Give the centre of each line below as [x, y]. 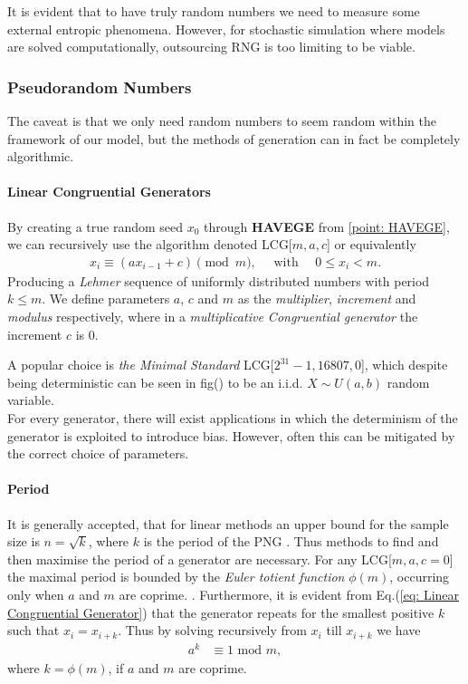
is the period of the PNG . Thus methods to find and [291, 541]
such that [33, 630]
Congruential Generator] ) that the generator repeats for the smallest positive [221, 612]
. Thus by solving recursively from [212, 630]
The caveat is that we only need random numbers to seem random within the [222, 120]
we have [399, 630]
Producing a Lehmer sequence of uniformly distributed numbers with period [219, 280]
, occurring [420, 577]
